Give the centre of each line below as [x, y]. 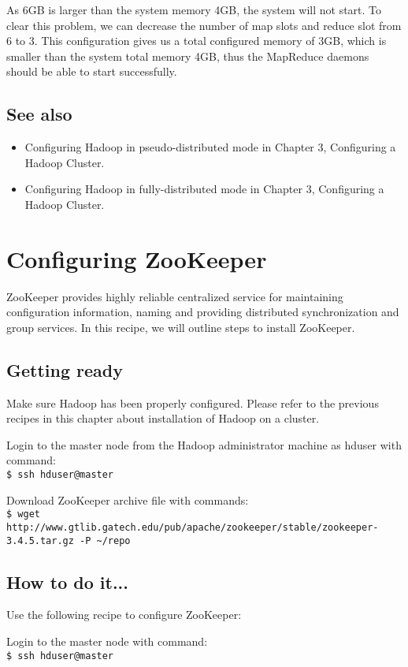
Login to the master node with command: [107, 641]
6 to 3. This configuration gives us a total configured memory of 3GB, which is [197, 41]
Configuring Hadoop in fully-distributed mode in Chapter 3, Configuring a [204, 189]
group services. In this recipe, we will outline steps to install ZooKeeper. [181, 327]
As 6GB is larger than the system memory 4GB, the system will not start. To [194, 9]
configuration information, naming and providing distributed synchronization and [203, 312]
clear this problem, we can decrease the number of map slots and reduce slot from [204, 25]
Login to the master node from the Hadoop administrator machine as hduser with [204, 444]
